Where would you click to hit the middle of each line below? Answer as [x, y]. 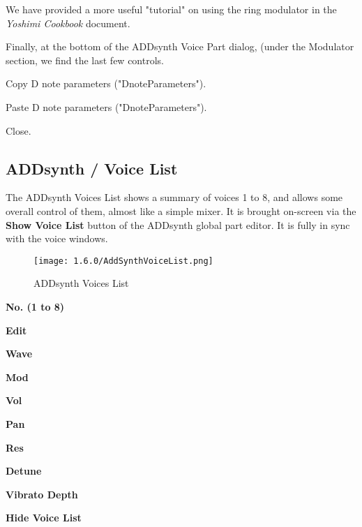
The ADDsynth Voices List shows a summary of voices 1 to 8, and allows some [174, 197]
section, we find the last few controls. [85, 60]
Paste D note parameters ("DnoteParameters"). [106, 106]
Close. [18, 130]
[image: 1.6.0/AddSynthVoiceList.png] [123, 261]
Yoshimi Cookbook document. [68, 23]
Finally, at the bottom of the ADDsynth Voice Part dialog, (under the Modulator [180, 46]
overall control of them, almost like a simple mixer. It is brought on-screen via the [181, 210]
